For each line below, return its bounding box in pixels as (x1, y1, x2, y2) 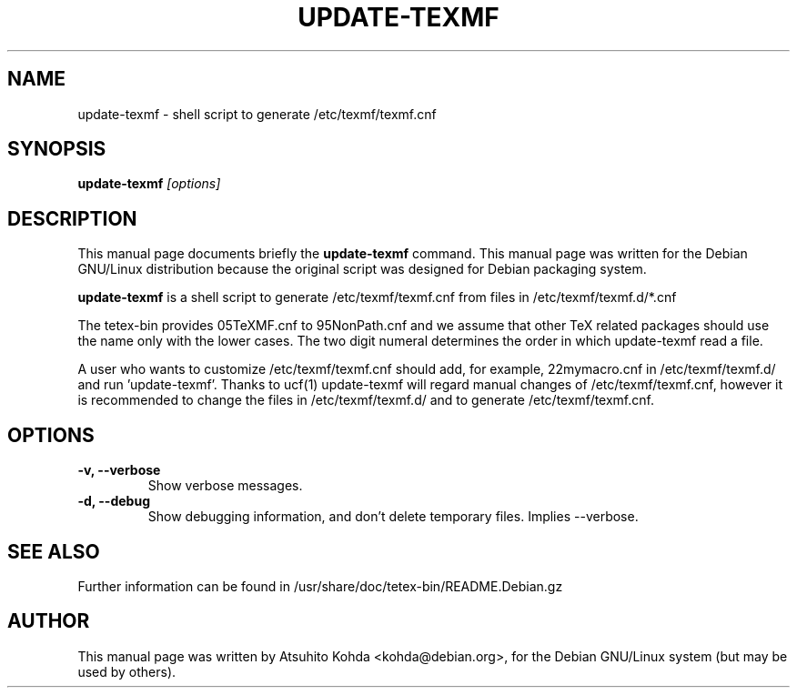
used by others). (77, 663, 177, 680)
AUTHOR (7, 609, 90, 633)
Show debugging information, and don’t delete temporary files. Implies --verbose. (147, 509, 639, 525)
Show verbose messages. (147, 478, 303, 494)
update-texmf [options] (77, 176, 221, 192)
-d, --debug (77, 493, 150, 509)
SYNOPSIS (7, 137, 106, 161)
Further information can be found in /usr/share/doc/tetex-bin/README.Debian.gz (77, 578, 563, 594)
